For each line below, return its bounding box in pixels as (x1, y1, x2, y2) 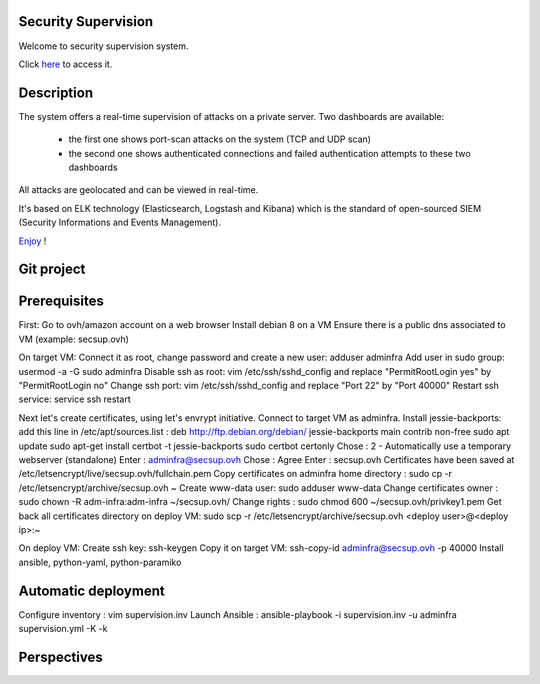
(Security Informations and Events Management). (18, 216, 222, 229)
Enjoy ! (18, 235, 47, 247)
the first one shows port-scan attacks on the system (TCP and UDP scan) (68, 133, 372, 145)
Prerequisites (18, 293, 104, 310)
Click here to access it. (18, 58, 113, 70)
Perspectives (18, 648, 104, 665)
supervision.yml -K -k (18, 623, 108, 635)
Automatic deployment (18, 582, 165, 599)
